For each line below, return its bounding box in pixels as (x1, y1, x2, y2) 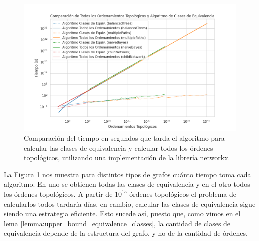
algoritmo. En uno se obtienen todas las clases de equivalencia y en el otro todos (4, 179, 250, 189)
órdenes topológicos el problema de (129, 188, 236, 199)
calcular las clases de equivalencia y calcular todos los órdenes (24, 142, 213, 153)
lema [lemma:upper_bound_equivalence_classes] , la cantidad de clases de (4, 218, 231, 228)
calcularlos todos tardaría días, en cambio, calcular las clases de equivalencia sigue (4, 198, 256, 209)
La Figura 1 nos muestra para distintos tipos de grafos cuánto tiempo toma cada (4, 169, 251, 179)
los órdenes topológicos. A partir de (4, 188, 113, 199)
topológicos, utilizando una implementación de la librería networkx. (24, 152, 230, 163)
